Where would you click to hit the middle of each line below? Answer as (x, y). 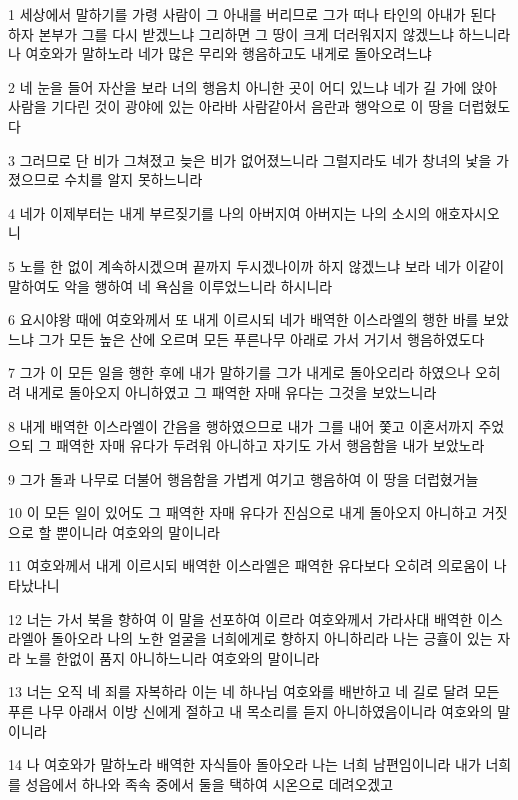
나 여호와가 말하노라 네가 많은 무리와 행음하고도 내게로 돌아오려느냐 (220, 53)
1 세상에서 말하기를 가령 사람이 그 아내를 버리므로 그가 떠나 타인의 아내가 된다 (252, 14)
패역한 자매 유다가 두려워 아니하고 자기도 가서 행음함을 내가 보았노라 (270, 445)
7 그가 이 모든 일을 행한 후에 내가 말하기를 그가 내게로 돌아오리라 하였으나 (239, 372)
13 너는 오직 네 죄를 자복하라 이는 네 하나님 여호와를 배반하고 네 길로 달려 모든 (254, 691)
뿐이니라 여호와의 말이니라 (137, 531)
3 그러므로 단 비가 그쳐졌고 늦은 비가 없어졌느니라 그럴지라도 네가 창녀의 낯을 (250, 159)
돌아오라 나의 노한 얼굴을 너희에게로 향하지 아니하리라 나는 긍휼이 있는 (272, 638)
